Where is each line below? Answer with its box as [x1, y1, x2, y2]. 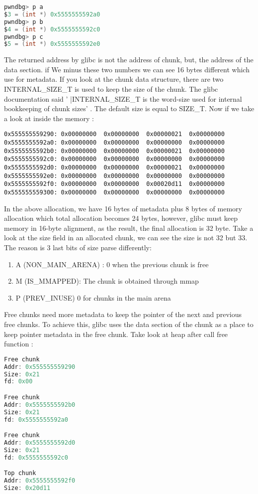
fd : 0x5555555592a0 [4, 416, 68, 423]
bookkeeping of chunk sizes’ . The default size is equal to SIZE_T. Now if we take [4, 103, 255, 114]
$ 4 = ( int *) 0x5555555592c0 [4, 25, 100, 33]
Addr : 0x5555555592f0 [4, 477, 76, 485]
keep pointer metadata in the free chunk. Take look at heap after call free [4, 329, 228, 339]
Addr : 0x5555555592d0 [4, 439, 76, 446]
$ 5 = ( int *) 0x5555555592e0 [4, 40, 100, 48]
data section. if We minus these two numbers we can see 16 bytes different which [4, 64, 250, 74]
